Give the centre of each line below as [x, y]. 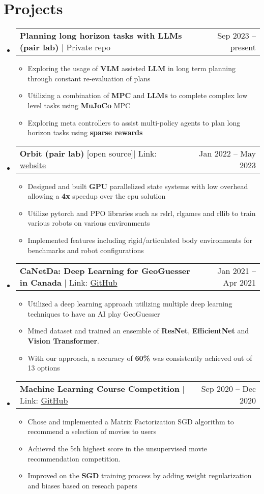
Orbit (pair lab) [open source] [76, 153]
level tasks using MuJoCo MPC [79, 105]
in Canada [40, 283]
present [243, 47]
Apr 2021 [239, 283]
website [33, 165]
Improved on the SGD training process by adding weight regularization [140, 475]
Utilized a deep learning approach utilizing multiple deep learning [130, 304]
